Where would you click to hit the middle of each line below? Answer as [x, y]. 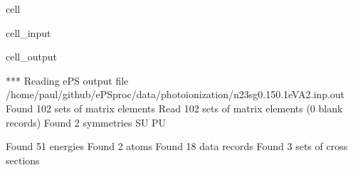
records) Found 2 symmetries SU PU [86, 122]
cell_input [28, 32]
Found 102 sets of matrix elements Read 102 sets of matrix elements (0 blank [174, 108]
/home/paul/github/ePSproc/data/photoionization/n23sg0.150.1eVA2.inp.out [175, 94]
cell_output [31, 57]
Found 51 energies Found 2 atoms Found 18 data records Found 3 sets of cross [177, 146]
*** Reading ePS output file [67, 80]
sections [23, 160]
